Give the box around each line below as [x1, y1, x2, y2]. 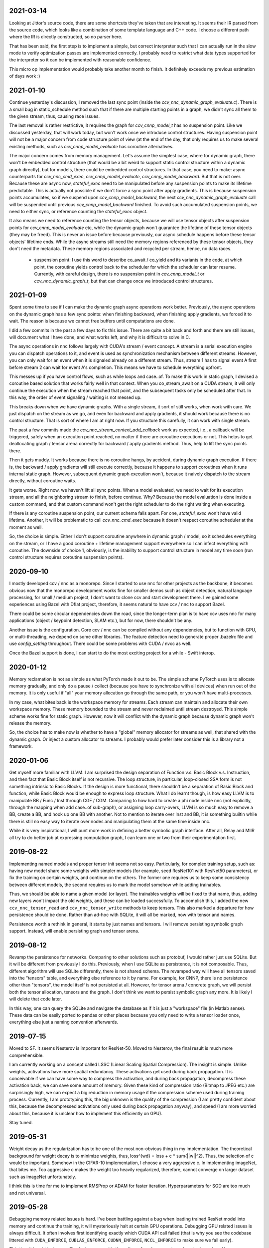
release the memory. [9, 720, 52, 726]
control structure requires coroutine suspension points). [9, 554, 124, 560]
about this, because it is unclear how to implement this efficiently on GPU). [9, 1110, 163, 1116]
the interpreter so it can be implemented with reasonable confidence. [9, 57, 151, 63]
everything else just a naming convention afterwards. [9, 1019, 119, 1025]
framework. [9, 743, 33, 749]
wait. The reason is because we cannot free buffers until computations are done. [9, 318, 175, 324]
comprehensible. [9, 1052, 44, 1058]
